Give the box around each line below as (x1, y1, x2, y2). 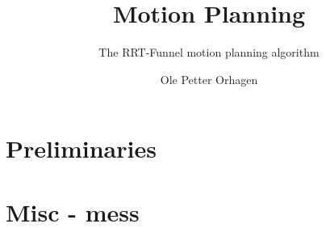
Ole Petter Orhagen (160, 70, 258, 87)
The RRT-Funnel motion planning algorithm (98, 44, 320, 61)
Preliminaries (6, 132, 157, 165)
